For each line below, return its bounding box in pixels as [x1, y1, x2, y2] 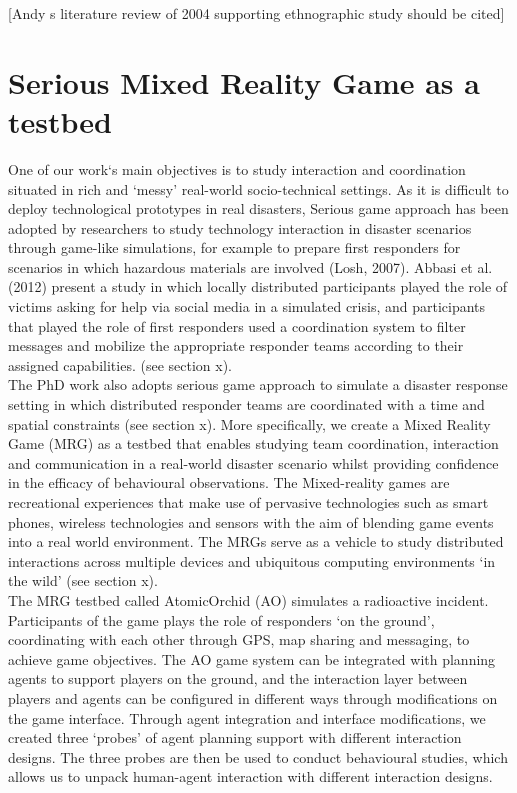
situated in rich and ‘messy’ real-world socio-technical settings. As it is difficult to [8, 178, 509, 199]
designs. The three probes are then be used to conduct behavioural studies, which [8, 746, 508, 767]
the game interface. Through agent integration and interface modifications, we [8, 707, 486, 728]
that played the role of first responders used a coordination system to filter [8, 315, 466, 336]
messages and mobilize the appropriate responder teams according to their [8, 335, 464, 356]
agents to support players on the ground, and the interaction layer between [8, 668, 468, 689]
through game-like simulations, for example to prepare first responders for [8, 237, 461, 258]
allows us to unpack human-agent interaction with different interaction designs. [8, 766, 493, 787]
